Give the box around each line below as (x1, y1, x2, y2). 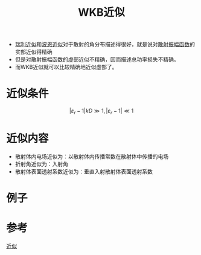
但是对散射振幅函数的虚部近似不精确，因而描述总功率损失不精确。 (14, 56, 179, 63)
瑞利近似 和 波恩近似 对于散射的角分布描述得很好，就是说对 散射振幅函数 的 (14, 40, 195, 48)
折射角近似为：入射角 (14, 160, 68, 167)
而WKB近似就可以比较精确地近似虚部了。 (14, 63, 118, 71)
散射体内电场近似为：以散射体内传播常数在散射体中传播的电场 (14, 152, 169, 160)
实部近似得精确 (14, 48, 53, 56)
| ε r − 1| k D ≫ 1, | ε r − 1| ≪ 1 (69, 107, 134, 115)
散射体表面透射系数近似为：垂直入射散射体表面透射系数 (14, 167, 153, 175)
